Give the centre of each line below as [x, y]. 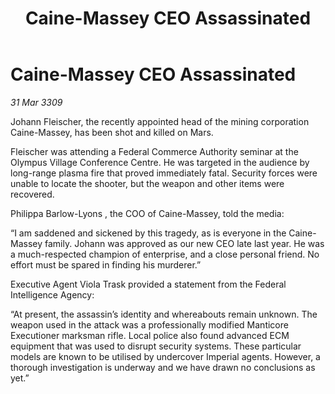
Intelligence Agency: [52, 294]
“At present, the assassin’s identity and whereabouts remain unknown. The [164, 314]
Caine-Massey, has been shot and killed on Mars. [112, 132]
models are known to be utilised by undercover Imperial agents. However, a [165, 356]
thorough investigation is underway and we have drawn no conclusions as [163, 367]
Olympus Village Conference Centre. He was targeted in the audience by [160, 162]
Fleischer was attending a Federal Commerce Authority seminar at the [154, 151]
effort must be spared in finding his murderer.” [106, 264]
